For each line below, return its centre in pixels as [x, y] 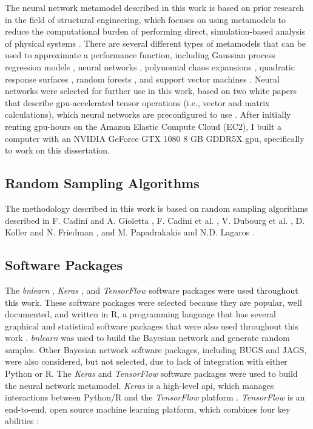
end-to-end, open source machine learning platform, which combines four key [148, 409]
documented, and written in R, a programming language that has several [140, 314]
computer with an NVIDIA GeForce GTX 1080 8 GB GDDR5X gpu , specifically [155, 138]
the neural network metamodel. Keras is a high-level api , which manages [140, 385]
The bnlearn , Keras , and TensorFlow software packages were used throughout [152, 290]
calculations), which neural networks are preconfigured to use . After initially [148, 114]
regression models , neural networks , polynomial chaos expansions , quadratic [150, 66]
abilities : [22, 421]
